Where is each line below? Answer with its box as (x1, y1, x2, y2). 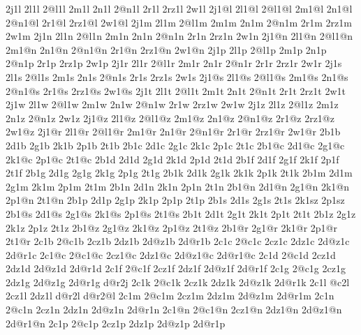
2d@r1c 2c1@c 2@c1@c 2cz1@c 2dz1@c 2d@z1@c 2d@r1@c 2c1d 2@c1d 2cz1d (6, 247, 336, 262)
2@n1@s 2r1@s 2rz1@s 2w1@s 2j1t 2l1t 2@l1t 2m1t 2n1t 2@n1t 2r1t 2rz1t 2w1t (6, 83, 346, 98)
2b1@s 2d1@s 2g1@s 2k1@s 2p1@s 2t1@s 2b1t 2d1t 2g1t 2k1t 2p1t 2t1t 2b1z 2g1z (6, 206, 356, 221)
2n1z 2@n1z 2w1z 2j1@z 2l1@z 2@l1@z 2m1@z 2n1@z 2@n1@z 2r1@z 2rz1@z (6, 110, 334, 125)
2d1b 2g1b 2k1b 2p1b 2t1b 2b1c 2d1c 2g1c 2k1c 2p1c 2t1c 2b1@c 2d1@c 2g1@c (6, 137, 345, 152)
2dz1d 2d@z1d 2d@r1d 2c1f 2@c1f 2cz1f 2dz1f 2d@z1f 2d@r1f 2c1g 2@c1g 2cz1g (6, 261, 346, 276)
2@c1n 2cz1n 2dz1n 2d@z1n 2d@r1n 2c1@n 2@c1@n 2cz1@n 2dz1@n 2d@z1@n (6, 302, 342, 317)
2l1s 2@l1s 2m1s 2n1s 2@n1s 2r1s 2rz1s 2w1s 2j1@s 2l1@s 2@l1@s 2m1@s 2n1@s (6, 69, 348, 84)
